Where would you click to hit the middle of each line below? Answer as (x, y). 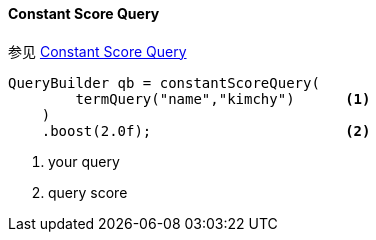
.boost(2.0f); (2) (206, 130)
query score (88, 192)
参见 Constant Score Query (97, 51)
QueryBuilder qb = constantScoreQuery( (164, 82)
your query (84, 161)
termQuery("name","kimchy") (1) (223, 98)
